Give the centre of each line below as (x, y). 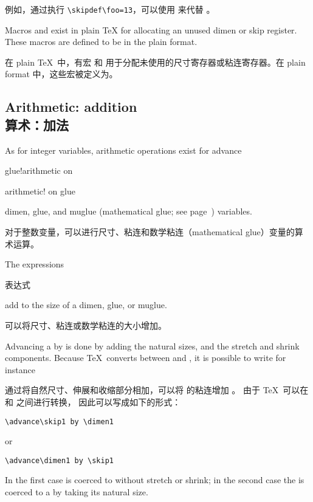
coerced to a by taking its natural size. (77, 492)
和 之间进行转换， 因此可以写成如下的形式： (93, 401)
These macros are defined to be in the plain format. (101, 42)
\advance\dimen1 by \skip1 (59, 460)
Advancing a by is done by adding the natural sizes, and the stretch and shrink (152, 346)
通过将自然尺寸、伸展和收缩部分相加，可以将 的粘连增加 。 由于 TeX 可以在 (157, 390)
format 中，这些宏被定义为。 (61, 74)
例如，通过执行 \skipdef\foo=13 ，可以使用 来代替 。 (110, 9)
